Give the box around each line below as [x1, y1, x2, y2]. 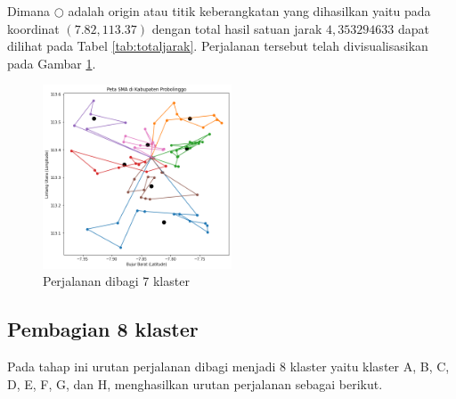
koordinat [7, 19, 60, 37]
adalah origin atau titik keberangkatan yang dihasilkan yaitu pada [68, 2, 431, 20]
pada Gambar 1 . [7, 53, 96, 72]
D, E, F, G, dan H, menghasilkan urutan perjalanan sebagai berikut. [7, 374, 383, 393]
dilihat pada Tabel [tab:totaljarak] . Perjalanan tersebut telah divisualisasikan [7, 37, 428, 55]
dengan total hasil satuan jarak [151, 19, 322, 37]
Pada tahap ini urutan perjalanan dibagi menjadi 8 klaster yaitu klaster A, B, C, [7, 356, 450, 375]
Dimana [7, 2, 51, 20]
